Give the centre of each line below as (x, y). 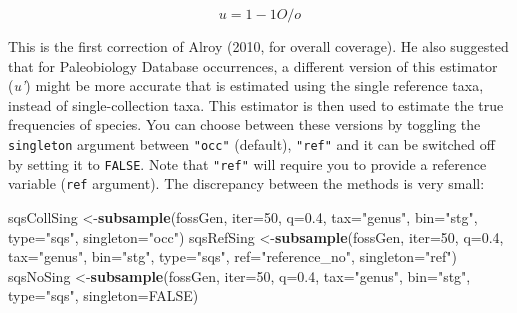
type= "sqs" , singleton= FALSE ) (103, 295)
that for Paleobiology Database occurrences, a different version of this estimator (253, 65)
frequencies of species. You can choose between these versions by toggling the (244, 124)
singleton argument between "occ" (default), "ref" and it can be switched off (251, 143)
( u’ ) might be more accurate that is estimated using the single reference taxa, (246, 85)
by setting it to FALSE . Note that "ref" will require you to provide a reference (247, 163)
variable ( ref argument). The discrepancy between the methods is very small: (246, 183)
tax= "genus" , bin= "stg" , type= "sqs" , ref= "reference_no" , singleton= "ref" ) (232, 256)
